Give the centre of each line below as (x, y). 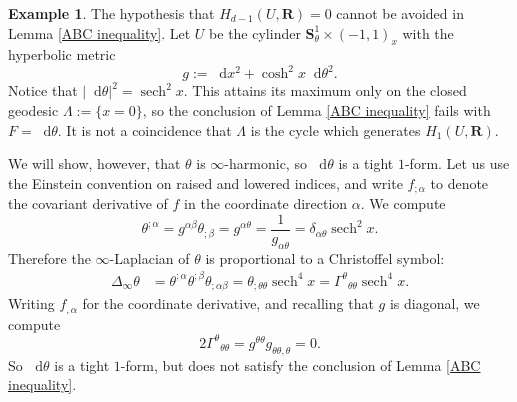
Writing (31, 303)
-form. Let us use (457, 163)
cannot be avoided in (400, 13)
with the (428, 32)
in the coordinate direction (266, 203)
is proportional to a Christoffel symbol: (325, 257)
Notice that (43, 90)
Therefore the (49, 257)
